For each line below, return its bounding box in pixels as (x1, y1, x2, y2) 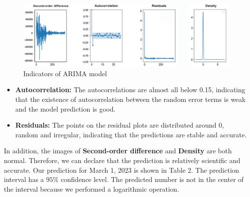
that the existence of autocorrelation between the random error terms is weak (15, 94, 246, 104)
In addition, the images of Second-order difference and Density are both (4, 146, 232, 156)
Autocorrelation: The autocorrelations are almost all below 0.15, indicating (15, 84, 246, 95)
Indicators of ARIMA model (23, 68, 107, 78)
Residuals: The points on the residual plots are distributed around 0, (15, 120, 224, 130)
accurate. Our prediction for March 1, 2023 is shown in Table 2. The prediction (4, 164, 239, 175)
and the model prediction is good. (15, 103, 116, 114)
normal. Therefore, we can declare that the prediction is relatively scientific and (4, 155, 241, 165)
